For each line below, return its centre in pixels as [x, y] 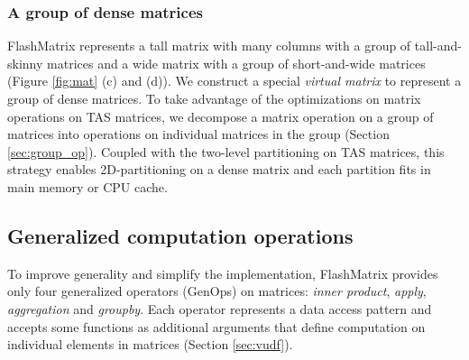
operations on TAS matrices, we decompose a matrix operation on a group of [221, 116]
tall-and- [438, 46]
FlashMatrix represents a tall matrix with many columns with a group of [209, 46]
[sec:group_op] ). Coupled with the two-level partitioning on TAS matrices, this [226, 151]
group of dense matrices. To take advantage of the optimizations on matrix [214, 98]
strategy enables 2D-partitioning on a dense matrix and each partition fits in [219, 169]
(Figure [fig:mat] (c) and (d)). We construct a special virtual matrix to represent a [234, 81]
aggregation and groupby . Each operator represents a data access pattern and [220, 308]
